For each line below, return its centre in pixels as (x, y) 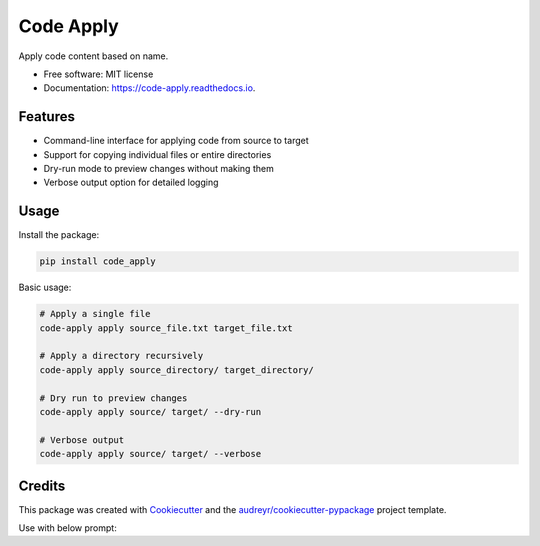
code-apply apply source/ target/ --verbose (150, 454)
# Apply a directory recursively (121, 356)
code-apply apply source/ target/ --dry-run (150, 411)
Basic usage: (45, 287)
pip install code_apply (98, 261)
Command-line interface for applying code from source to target (176, 141)
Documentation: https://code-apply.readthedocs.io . (149, 88)
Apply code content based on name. (93, 56)
